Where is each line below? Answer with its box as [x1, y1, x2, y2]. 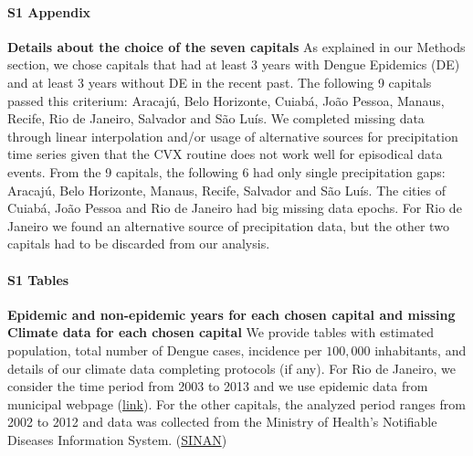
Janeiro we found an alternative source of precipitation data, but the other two [7, 216, 449, 235]
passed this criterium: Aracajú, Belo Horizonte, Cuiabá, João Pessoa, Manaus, [7, 90, 445, 110]
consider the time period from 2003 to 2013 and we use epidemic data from [7, 376, 428, 396]
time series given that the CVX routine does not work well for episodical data [7, 144, 443, 164]
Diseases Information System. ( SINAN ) [7, 429, 227, 449]
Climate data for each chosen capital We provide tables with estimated [7, 323, 435, 342]
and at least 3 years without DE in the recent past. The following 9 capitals [7, 72, 432, 91]
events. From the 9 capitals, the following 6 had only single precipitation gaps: [7, 162, 446, 181]
